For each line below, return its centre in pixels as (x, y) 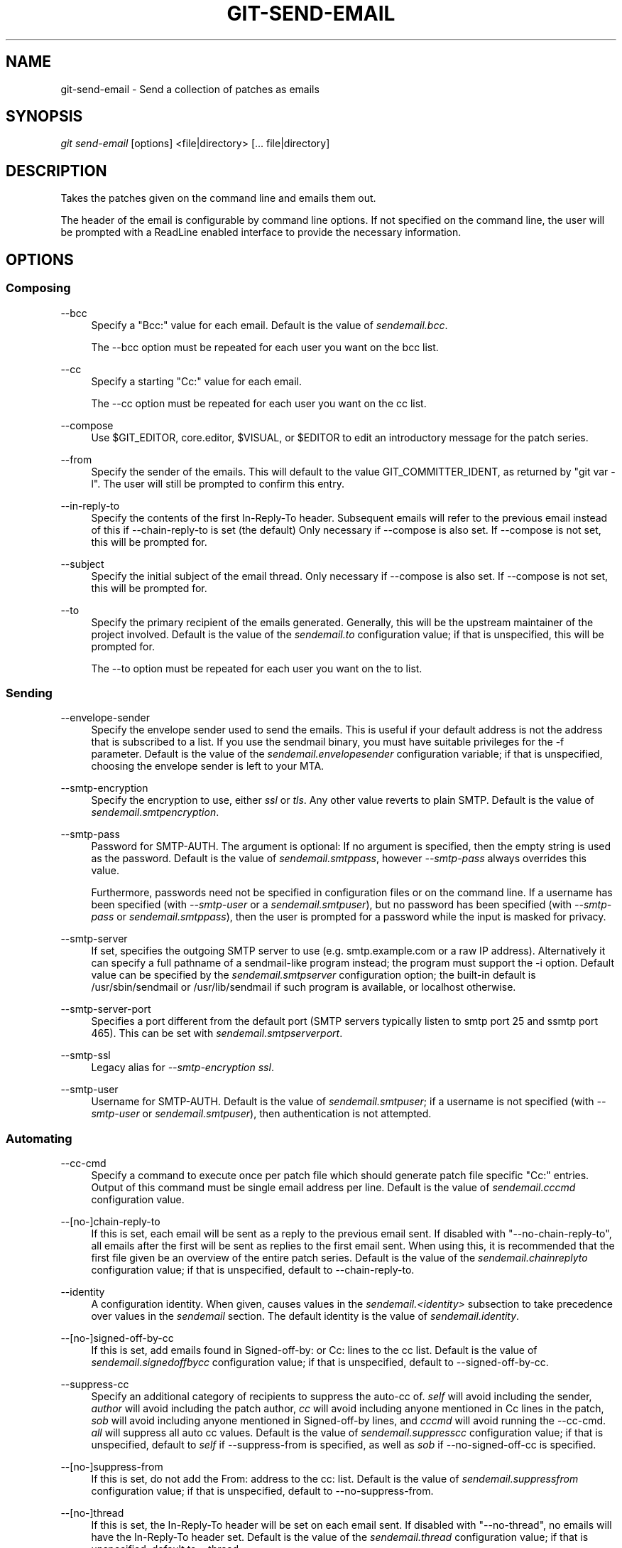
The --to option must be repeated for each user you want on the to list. (257, 668)
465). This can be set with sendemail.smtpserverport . (217, 1033)
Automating (39, 1138)
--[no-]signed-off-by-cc (117, 1338)
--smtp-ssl (86, 1055)
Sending (29, 693)
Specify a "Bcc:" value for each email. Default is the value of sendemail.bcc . (269, 325)
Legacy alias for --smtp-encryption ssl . (182, 1068)
